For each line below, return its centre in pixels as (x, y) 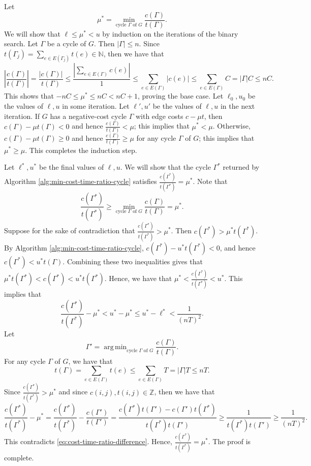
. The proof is (229, 441)
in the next (238, 106)
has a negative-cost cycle (88, 116)
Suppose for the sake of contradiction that (70, 230)
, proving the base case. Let (180, 96)
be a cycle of (67, 43)
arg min (115, 347)
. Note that (210, 181)
